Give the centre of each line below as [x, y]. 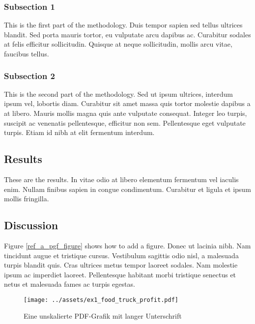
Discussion [31, 225]
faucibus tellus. [27, 54]
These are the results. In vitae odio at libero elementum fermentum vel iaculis [121, 179]
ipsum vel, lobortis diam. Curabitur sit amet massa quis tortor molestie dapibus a [127, 103]
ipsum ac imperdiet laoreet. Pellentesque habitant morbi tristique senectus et [120, 274]
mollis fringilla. [27, 199]
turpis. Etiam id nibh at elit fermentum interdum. [79, 132]
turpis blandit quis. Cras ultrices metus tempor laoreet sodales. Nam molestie [121, 265]
